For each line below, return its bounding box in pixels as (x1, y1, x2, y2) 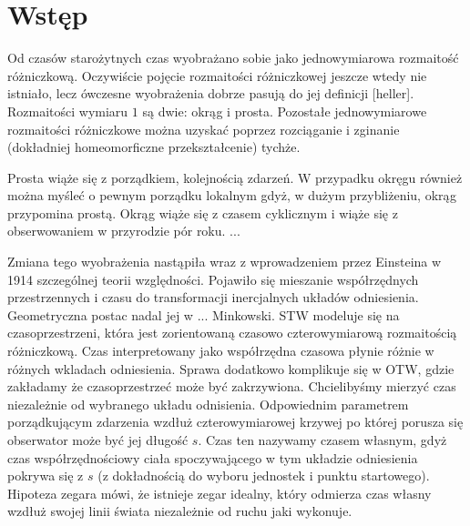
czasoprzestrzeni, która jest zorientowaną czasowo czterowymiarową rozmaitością (7, 323, 457, 342)
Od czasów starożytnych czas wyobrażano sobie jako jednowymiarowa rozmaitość (7, 48, 459, 67)
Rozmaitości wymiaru (7, 101, 128, 120)
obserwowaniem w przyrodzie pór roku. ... (7, 221, 240, 240)
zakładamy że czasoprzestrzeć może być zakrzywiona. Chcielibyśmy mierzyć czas (7, 377, 456, 396)
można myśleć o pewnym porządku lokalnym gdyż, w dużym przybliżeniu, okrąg (7, 186, 456, 205)
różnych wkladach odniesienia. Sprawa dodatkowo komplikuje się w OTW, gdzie (7, 359, 455, 378)
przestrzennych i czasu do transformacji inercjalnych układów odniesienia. (7, 288, 419, 307)
